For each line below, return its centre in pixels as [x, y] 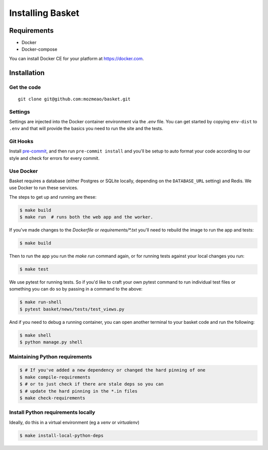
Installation [27, 73]
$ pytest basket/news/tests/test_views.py [72, 309]
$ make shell [35, 335]
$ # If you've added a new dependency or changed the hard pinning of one [113, 370]
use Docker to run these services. [44, 188]
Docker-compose [39, 49]
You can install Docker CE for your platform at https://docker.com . [76, 58]
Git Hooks [21, 142]
